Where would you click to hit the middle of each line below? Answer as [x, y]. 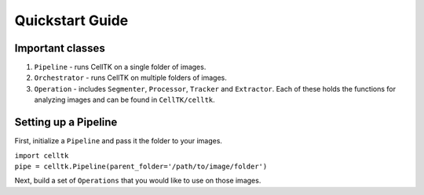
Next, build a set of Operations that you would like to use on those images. [138, 181]
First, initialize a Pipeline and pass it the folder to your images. [119, 141]
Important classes [60, 48]
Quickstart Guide [71, 20]
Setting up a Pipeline [66, 123]
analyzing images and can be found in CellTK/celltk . [124, 100]
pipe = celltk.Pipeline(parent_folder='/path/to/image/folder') [141, 166]
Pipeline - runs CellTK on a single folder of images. [120, 67]
